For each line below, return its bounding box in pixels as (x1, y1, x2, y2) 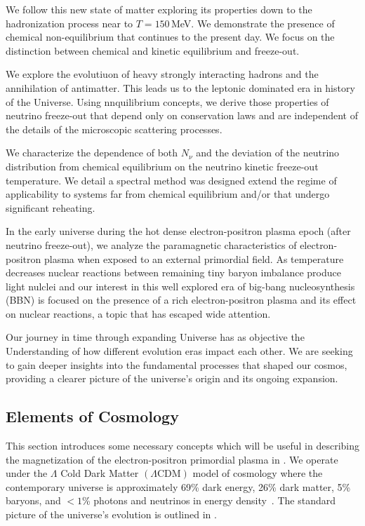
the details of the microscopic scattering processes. (6, 121, 223, 136)
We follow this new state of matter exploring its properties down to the (6, 2, 312, 16)
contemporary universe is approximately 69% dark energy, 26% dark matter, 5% (6, 479, 351, 494)
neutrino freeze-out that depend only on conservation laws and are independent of (6, 108, 359, 123)
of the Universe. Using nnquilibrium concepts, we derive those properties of (6, 94, 329, 109)
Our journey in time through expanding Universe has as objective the (6, 330, 305, 344)
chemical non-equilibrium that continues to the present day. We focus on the (6, 29, 335, 44)
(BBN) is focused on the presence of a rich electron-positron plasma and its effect (6, 292, 357, 307)
